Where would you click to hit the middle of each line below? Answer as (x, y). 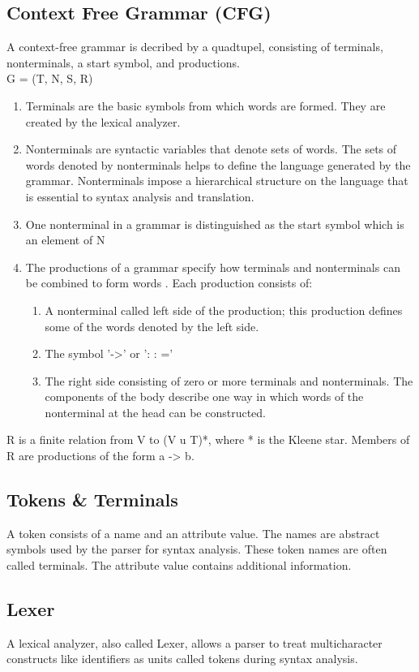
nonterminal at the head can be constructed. (155, 412)
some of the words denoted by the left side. (152, 326)
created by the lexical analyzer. (103, 121)
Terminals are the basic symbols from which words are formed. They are (205, 105)
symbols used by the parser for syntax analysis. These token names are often (197, 549)
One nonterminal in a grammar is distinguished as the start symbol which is (215, 224)
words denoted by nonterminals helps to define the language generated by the (218, 164)
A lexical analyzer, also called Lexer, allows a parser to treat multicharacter (195, 642)
